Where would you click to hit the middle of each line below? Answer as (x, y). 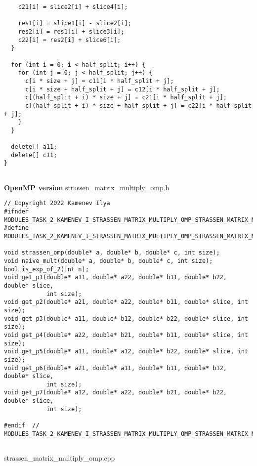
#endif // (22, 426)
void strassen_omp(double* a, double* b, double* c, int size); (112, 253)
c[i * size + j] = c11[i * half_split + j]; (99, 81)
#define (17, 228)
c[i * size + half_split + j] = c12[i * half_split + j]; (122, 89)
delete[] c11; (34, 155)
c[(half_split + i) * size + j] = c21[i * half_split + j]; (126, 98)
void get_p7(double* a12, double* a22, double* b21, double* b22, (116, 393)
